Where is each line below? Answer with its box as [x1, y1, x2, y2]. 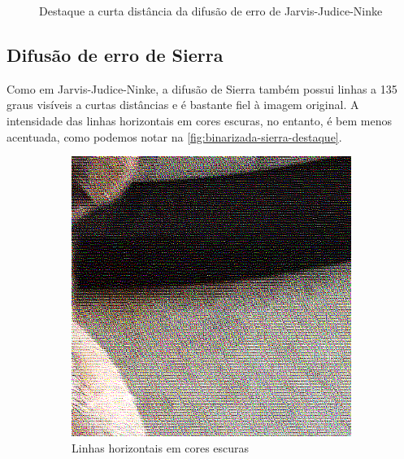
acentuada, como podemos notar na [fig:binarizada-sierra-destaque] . [7, 128, 342, 145]
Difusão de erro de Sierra [7, 42, 224, 67]
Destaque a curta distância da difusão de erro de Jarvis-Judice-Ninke [39, 2, 383, 19]
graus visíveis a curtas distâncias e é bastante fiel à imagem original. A [7, 96, 359, 113]
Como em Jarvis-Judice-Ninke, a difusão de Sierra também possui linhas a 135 [7, 80, 397, 97]
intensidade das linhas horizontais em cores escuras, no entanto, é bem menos [7, 111, 392, 129]
